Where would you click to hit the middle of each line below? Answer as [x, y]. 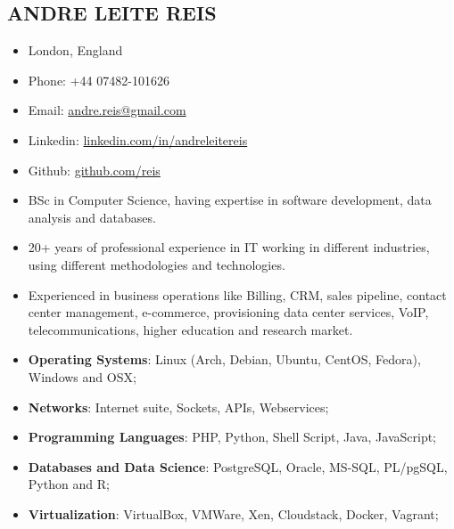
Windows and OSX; [82, 376]
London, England [75, 50]
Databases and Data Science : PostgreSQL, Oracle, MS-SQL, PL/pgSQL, [238, 466]
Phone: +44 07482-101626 [99, 80]
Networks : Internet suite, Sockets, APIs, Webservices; [178, 407]
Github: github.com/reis [94, 170]
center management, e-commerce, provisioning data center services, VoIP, [228, 312]
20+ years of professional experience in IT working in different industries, [229, 247]
